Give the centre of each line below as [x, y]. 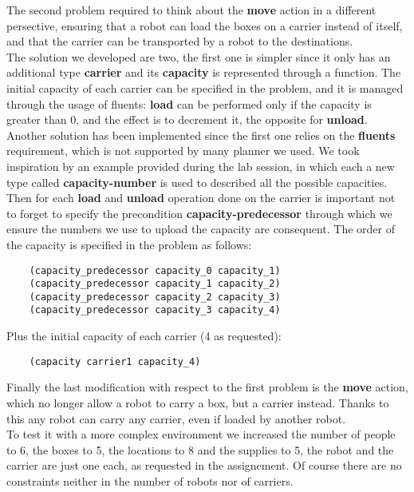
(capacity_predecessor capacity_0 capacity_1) [155, 270]
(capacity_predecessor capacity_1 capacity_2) [155, 284]
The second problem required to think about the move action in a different [191, 10]
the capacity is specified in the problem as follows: [129, 244]
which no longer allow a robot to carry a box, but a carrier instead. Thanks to [198, 402]
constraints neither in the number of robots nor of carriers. [150, 480]
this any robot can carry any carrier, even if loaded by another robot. [176, 418]
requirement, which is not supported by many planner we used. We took [183, 151]
